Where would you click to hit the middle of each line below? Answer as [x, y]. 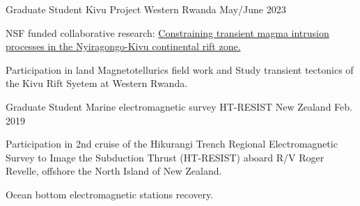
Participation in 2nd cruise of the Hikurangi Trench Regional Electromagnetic [172, 144]
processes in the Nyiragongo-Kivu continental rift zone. [123, 46]
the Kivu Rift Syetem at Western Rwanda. [97, 83]
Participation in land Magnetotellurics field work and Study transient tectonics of [180, 69]
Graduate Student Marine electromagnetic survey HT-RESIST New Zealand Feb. [179, 106]
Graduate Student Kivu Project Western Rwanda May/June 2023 [146, 9]
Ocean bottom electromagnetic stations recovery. [110, 194]
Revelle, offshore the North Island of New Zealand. [114, 171]
